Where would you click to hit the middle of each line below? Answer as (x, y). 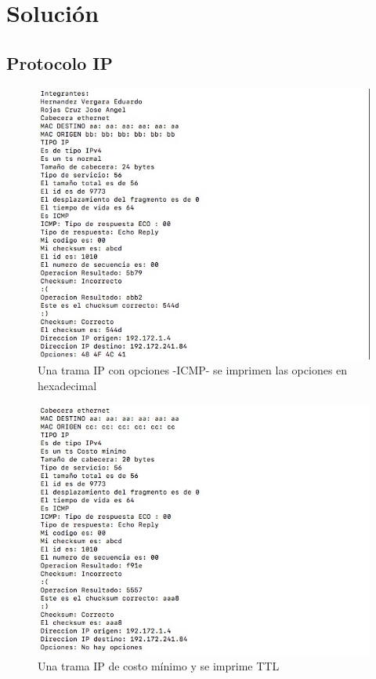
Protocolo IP (60, 62)
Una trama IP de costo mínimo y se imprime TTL (159, 665)
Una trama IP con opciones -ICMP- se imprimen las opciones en (193, 370)
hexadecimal (67, 386)
